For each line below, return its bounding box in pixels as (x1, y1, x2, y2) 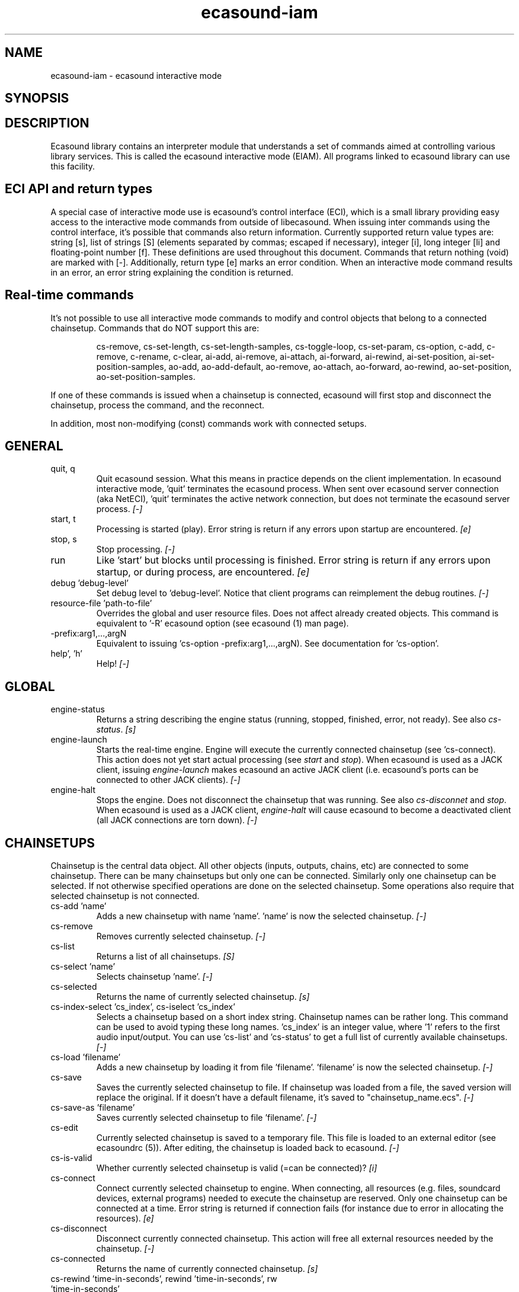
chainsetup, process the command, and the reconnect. (50, 399, 265, 410)
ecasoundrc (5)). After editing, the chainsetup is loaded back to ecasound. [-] (96, 1143, 399, 1153)
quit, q (50, 463, 75, 474)
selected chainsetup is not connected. (50, 891, 200, 901)
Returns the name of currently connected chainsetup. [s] (96, 1264, 318, 1274)
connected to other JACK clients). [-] (96, 775, 241, 785)
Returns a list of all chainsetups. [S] (96, 951, 235, 962)
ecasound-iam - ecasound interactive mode (50, 70, 222, 81)
